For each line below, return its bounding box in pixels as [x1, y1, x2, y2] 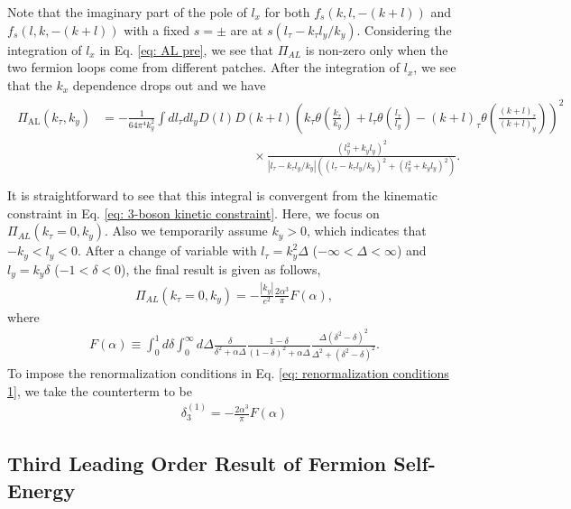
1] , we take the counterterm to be [7, 381, 193, 400]
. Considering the [356, 20, 452, 39]
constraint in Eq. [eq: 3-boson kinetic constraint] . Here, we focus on [7, 203, 380, 222]
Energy [7, 476, 76, 504]
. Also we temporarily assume [105, 221, 268, 240]
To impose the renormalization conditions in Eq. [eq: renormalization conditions [7, 364, 449, 382]
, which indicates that [307, 221, 427, 240]
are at [230, 20, 263, 39]
